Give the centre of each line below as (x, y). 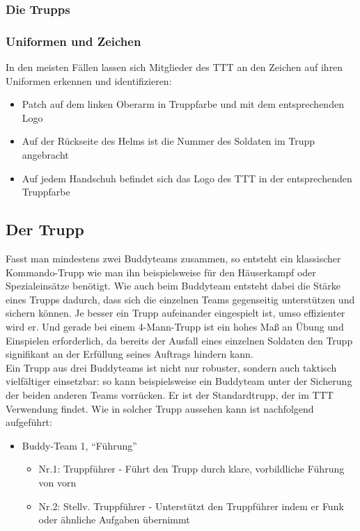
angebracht (45, 155)
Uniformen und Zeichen (73, 41)
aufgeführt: (29, 422)
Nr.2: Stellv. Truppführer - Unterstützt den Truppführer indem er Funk (191, 506)
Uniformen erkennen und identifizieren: (89, 80)
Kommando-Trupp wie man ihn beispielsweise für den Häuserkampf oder (161, 272)
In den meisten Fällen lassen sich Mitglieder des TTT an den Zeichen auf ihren (174, 67)
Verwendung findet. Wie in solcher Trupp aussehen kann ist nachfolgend (160, 408)
